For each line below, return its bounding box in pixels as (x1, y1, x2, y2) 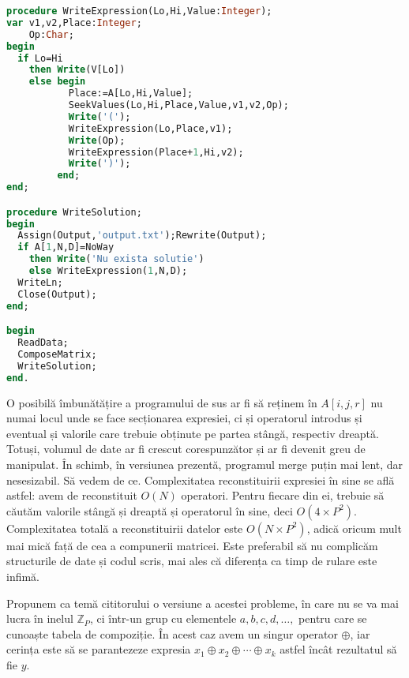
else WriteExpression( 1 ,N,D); (28, 265, 188, 277)
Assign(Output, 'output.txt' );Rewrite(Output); (17, 230, 267, 242)
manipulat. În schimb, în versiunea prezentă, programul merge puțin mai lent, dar (6, 455, 403, 472)
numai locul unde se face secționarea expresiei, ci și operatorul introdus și (6, 410, 362, 426)
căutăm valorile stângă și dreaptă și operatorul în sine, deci (6, 502, 293, 519)
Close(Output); (17, 288, 97, 300)
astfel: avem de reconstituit (6, 487, 137, 504)
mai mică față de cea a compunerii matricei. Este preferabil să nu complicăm (6, 537, 378, 553)
